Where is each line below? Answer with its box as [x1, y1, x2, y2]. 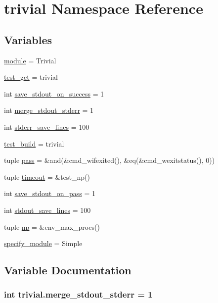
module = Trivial [4, 55, 56, 65]
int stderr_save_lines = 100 [4, 121, 89, 132]
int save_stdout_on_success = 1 [4, 88, 104, 99]
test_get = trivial [4, 72, 58, 82]
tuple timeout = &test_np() [4, 171, 90, 182]
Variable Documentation [4, 262, 131, 278]
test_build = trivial [4, 138, 64, 149]
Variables [4, 32, 52, 47]
